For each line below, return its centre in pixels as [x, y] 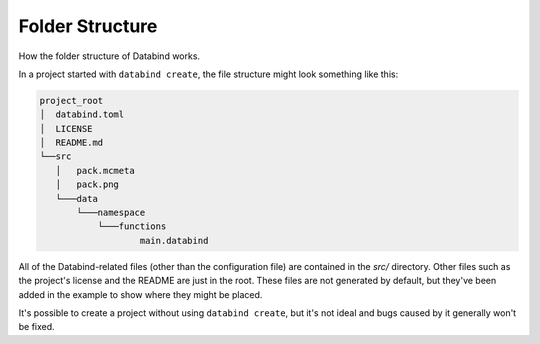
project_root [71, 100]
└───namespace [111, 213]
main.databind [174, 240]
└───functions [132, 226]
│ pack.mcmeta [95, 170]
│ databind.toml [82, 114]
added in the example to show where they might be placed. [140, 294]
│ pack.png [87, 184]
